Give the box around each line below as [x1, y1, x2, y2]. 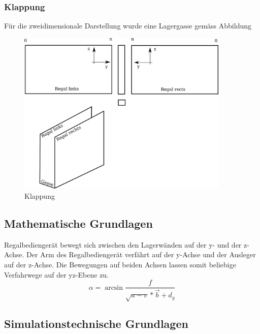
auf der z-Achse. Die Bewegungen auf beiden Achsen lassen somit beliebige [4, 259, 236, 270]
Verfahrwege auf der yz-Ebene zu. [4, 269, 109, 280]
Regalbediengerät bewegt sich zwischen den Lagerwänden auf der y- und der [4, 239, 242, 250]
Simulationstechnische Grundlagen [4, 316, 188, 331]
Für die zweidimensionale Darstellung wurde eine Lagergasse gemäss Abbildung [4, 20, 252, 31]
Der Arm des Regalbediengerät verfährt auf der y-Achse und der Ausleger [26, 249, 256, 260]
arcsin [105, 284, 123, 291]
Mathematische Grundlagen [4, 216, 153, 231]
